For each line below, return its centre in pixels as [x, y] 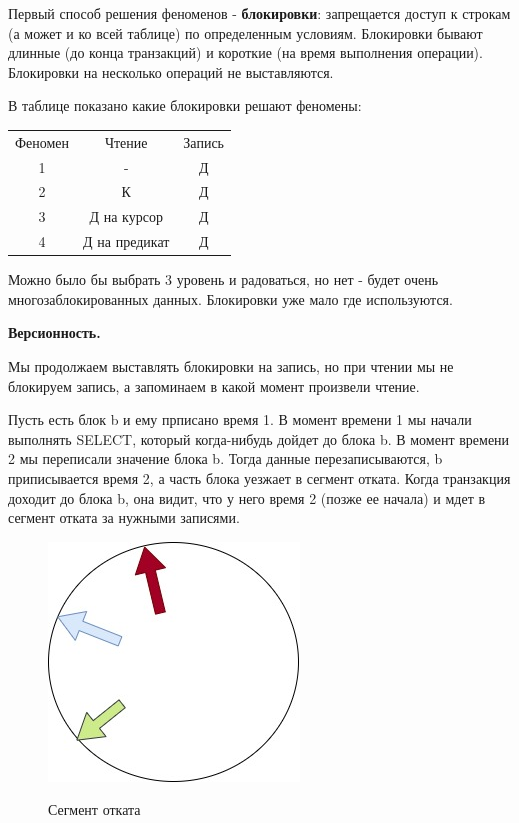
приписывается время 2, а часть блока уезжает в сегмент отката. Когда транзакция [259, 477]
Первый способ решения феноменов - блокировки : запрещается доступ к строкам [259, 13]
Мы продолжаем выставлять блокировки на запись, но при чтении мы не [231, 365]
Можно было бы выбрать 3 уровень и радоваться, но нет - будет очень [223, 279]
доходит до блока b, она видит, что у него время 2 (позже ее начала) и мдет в [247, 497]
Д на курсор [126, 216]
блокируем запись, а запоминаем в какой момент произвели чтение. [214, 385]
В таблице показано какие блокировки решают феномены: [185, 105]
